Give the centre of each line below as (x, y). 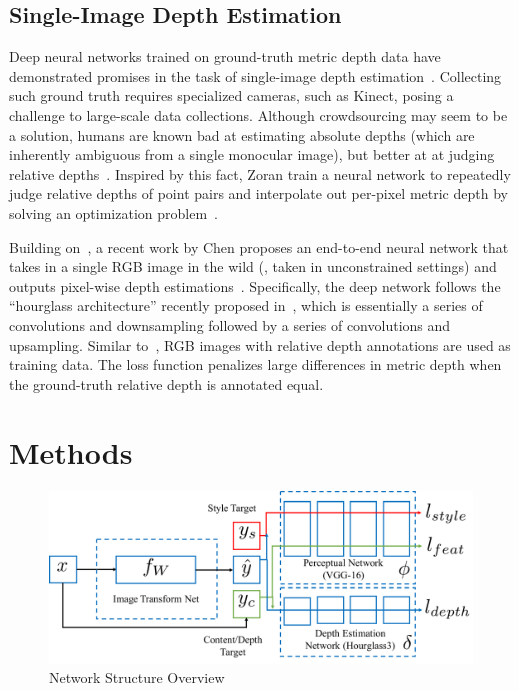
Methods (71, 452)
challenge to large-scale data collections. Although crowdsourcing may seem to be (258, 114)
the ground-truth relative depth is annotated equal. (166, 383)
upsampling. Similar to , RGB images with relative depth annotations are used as (260, 344)
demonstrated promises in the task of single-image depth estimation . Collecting (255, 75)
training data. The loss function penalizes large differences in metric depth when (255, 364)
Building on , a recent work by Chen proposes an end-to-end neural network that (259, 246)
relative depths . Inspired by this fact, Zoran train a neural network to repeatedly (260, 173)
